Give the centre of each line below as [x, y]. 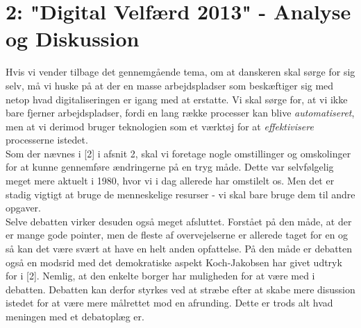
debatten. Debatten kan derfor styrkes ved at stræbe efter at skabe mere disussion [180, 289]
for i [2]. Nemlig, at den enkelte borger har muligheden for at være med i [160, 276]
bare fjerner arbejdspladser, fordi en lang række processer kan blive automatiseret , [180, 113]
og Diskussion [73, 38]
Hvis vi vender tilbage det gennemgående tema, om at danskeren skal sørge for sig [180, 72]
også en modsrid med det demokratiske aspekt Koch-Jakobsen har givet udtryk [174, 262]
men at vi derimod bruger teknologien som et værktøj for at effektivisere [160, 126]
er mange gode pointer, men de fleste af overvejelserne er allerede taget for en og [177, 235]
